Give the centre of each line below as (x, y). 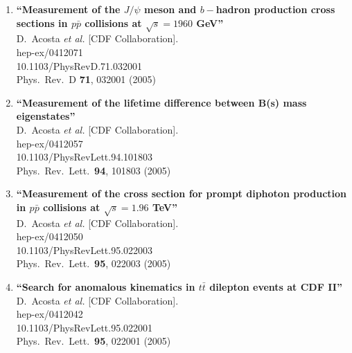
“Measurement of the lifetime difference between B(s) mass (161, 102)
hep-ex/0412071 (50, 52)
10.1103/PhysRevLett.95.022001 (85, 327)
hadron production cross (275, 9)
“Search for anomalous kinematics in (106, 287)
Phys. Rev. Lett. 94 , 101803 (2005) (94, 170)
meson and (170, 9)
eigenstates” (46, 116)
